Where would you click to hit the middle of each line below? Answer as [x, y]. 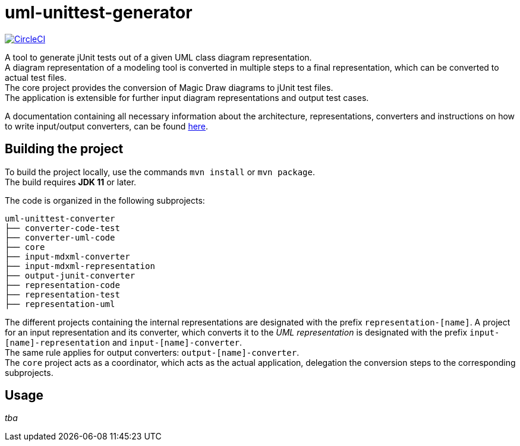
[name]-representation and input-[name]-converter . [124, 342]
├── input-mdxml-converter [67, 256]
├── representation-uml [60, 304]
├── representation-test [62, 294]
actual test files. [36, 77]
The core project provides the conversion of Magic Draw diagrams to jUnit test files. [169, 87]
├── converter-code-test [62, 228]
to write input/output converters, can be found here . [107, 126]
